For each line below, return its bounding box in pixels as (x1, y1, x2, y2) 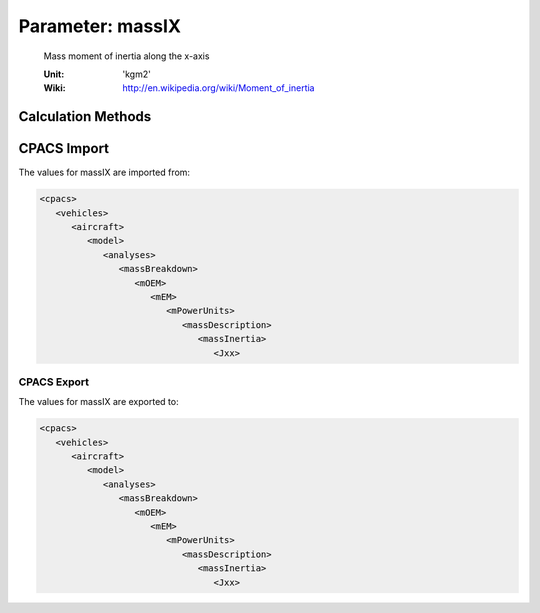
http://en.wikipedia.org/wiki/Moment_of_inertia (122, 82, 315, 94)
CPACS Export (18, 375, 90, 389)
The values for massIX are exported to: (18, 396, 179, 408)
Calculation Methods (18, 108, 152, 125)
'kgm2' (122, 68, 152, 80)
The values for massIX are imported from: (18, 166, 190, 179)
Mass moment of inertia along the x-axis (43, 50, 210, 62)
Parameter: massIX (18, 15, 182, 37)
